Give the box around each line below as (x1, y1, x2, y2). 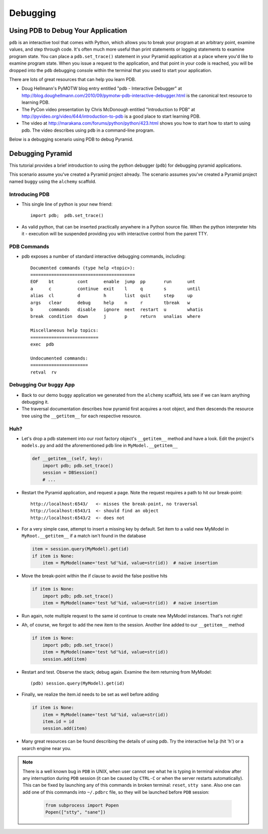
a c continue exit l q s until (30, 286, 201, 292)
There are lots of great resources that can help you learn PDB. (9, 76, 136, 82)
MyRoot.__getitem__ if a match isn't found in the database (21, 533, 146, 539)
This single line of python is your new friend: (21, 201, 113, 207)
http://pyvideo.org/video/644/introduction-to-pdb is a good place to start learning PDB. (21, 113, 201, 119)
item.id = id (42, 719, 74, 725)
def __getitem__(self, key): (32, 456, 103, 461)
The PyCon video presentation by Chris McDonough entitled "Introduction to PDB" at (21, 106, 196, 112)
